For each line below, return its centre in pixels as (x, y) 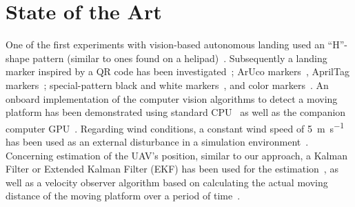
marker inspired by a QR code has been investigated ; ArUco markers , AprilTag (177, 71)
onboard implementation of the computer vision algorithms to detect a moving (172, 98)
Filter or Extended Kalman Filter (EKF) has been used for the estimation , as (172, 169)
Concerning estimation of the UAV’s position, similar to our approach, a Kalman (176, 155)
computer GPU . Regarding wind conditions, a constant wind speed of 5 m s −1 (175, 127)
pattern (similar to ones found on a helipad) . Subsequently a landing (180, 58)
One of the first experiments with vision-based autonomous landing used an (165, 45)
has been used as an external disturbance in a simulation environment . (157, 141)
